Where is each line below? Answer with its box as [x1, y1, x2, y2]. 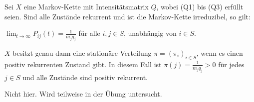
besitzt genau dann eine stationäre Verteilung [12, 47, 152, 58]
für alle [78, 28, 100, 38]
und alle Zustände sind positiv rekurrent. [22, 72, 148, 82]
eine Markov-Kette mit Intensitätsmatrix [23, 1, 149, 11]
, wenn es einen [196, 47, 243, 58]
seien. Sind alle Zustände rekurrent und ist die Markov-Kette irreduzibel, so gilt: [4, 11, 251, 21]
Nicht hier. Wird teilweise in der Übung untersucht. [4, 89, 162, 99]
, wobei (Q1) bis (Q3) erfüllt [156, 1, 244, 11]
